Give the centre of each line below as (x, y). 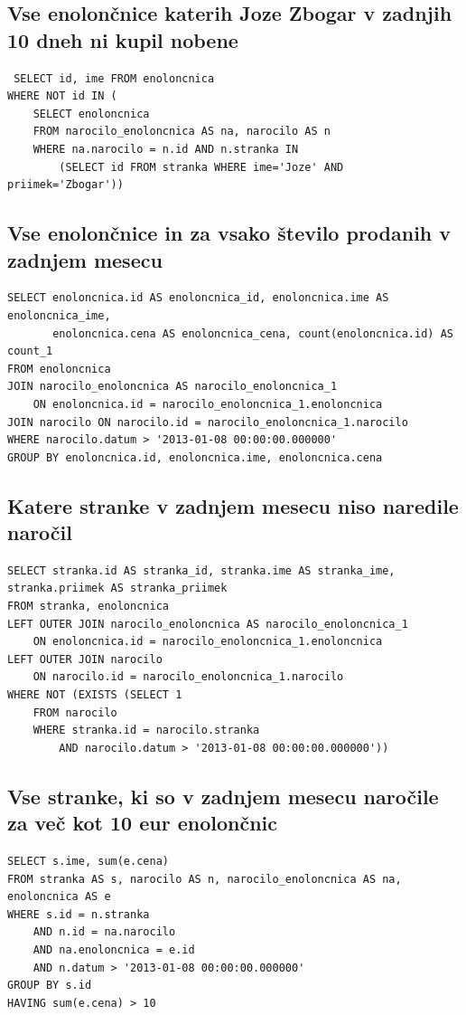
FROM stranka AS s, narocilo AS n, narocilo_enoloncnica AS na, (205, 879)
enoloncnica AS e (59, 897)
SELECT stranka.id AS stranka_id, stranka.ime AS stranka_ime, (201, 570)
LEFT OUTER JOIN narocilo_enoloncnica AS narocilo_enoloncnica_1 (208, 624)
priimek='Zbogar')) (65, 185)
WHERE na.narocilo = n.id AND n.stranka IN (166, 149)
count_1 (30, 351)
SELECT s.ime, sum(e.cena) (88, 861)
